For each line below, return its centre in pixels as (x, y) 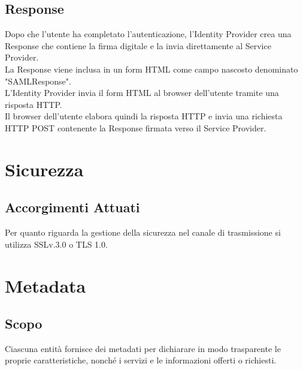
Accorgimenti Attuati (72, 207)
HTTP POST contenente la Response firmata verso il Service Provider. (136, 127)
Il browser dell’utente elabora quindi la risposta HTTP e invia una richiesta (144, 116)
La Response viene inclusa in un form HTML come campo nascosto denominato (151, 69)
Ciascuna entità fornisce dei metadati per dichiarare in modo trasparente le (143, 348)
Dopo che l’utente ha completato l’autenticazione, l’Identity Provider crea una (148, 34)
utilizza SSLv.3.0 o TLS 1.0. (56, 244)
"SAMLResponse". (38, 81)
